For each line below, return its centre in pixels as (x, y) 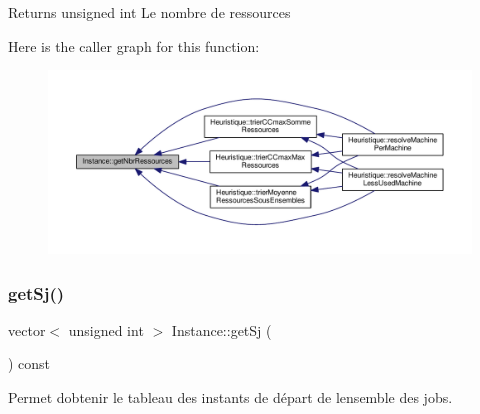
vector (27, 329)
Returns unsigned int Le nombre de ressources (149, 12)
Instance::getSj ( (221, 329)
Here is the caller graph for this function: (134, 45)
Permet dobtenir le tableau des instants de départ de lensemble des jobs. (230, 397)
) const (29, 363)
